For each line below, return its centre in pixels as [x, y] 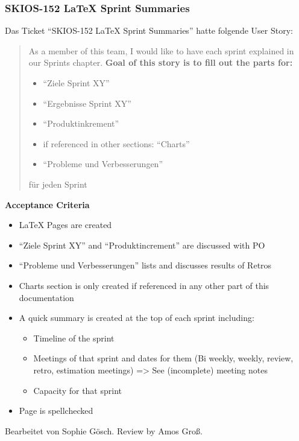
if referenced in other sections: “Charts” [116, 143]
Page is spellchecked [56, 411]
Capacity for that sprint [77, 390]
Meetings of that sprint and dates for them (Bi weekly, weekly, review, [163, 358]
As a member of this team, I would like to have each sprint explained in [161, 50]
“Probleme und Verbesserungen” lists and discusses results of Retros [145, 265]
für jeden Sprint [58, 184]
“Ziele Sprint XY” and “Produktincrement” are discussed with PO [142, 245]
